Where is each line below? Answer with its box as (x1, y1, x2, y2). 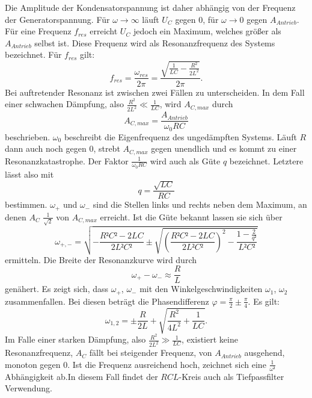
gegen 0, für (175, 13, 219, 25)
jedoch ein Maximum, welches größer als (133, 25, 281, 37)
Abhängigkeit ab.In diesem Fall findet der (5, 370, 158, 382)
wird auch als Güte (150, 154, 221, 167)
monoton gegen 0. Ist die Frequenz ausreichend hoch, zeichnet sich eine (5, 358, 266, 370)
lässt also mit (5, 167, 54, 180)
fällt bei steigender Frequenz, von (89, 346, 212, 359)
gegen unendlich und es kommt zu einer (151, 142, 297, 155)
